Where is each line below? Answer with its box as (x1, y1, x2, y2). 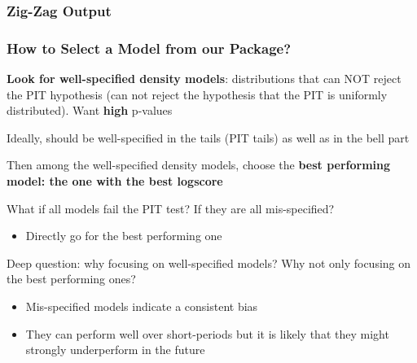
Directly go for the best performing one (25, 227, 222, 244)
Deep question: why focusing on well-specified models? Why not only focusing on (7, 254, 411, 271)
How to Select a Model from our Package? (7, 37, 292, 58)
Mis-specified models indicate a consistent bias (25, 298, 258, 314)
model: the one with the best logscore (7, 173, 223, 190)
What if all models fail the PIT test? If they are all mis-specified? (7, 199, 335, 216)
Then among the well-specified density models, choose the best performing (7, 156, 391, 173)
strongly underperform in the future (25, 341, 205, 358)
